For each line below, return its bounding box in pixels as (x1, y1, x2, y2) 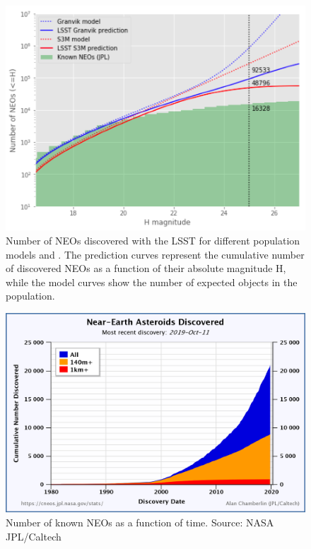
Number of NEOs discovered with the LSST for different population (6, 233, 300, 248)
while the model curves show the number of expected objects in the (6, 274, 298, 289)
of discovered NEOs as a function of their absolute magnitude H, (6, 261, 286, 276)
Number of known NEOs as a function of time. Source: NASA (6, 515, 274, 529)
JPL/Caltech (6, 529, 61, 543)
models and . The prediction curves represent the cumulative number (6, 247, 305, 261)
